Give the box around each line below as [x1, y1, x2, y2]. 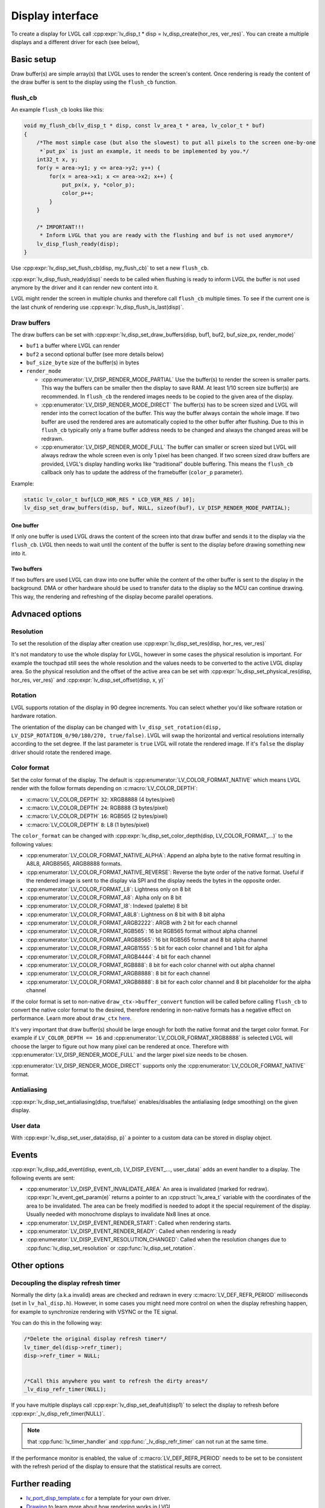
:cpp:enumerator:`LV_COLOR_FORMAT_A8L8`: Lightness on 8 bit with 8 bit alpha [26, 911, 225, 918]
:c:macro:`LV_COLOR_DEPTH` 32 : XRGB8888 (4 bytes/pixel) [26, 796, 175, 803]
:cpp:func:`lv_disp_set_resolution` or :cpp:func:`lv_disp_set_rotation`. [26, 1244, 196, 1252]
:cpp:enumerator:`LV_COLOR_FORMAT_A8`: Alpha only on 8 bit [26, 893, 182, 901]
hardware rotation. [11, 712, 57, 720]
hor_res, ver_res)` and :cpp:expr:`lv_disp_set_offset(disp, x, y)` [11, 676, 166, 683]
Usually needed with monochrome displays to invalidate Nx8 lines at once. [26, 1211, 211, 1218]
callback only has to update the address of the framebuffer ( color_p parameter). [41, 469, 244, 476]
